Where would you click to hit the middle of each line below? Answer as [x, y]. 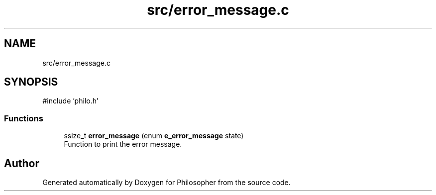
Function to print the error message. [123, 144]
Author [22, 163]
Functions [24, 118]
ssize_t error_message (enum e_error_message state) [154, 136]
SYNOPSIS [31, 82]
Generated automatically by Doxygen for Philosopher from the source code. [166, 183]
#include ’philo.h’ [70, 101]
